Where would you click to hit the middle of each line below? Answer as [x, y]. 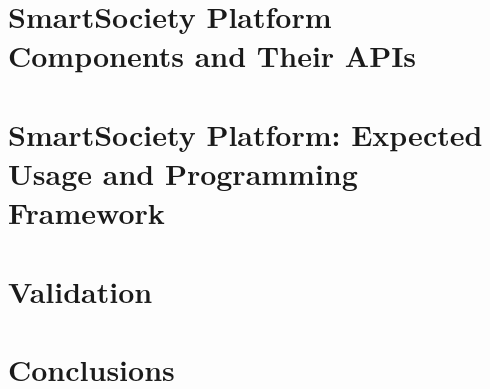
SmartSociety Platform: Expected [245, 133]
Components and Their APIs [212, 55]
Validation [80, 290]
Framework [86, 212]
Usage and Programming [183, 172]
